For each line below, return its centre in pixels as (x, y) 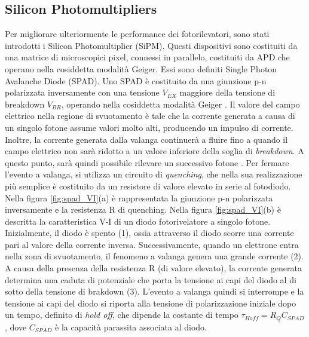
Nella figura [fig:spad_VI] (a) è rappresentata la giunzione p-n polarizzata (139, 197)
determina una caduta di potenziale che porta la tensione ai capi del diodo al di (151, 279)
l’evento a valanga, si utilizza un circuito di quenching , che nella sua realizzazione (154, 174)
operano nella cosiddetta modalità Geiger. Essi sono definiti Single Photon (141, 68)
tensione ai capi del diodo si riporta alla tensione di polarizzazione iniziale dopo (151, 303)
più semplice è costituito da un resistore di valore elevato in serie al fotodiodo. (148, 186)
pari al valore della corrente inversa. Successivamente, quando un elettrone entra (152, 244)
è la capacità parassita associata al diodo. (131, 327)
